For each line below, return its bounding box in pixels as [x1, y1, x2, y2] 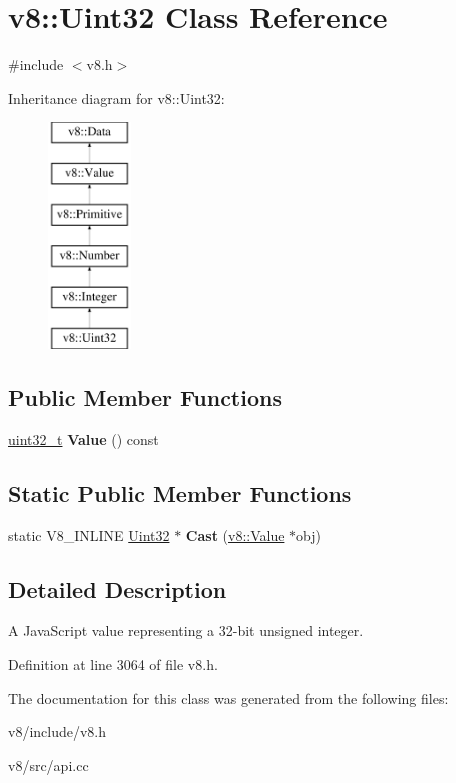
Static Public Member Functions [8, 477, 352, 508]
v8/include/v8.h [8, 721, 107, 742]
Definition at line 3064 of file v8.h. [8, 654, 218, 675]
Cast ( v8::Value [185, 524, 285, 545]
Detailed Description [8, 573, 227, 604]
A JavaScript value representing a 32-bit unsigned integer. [8, 620, 364, 641]
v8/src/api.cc [8, 754, 89, 775]
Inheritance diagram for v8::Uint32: [8, 87, 225, 108]
